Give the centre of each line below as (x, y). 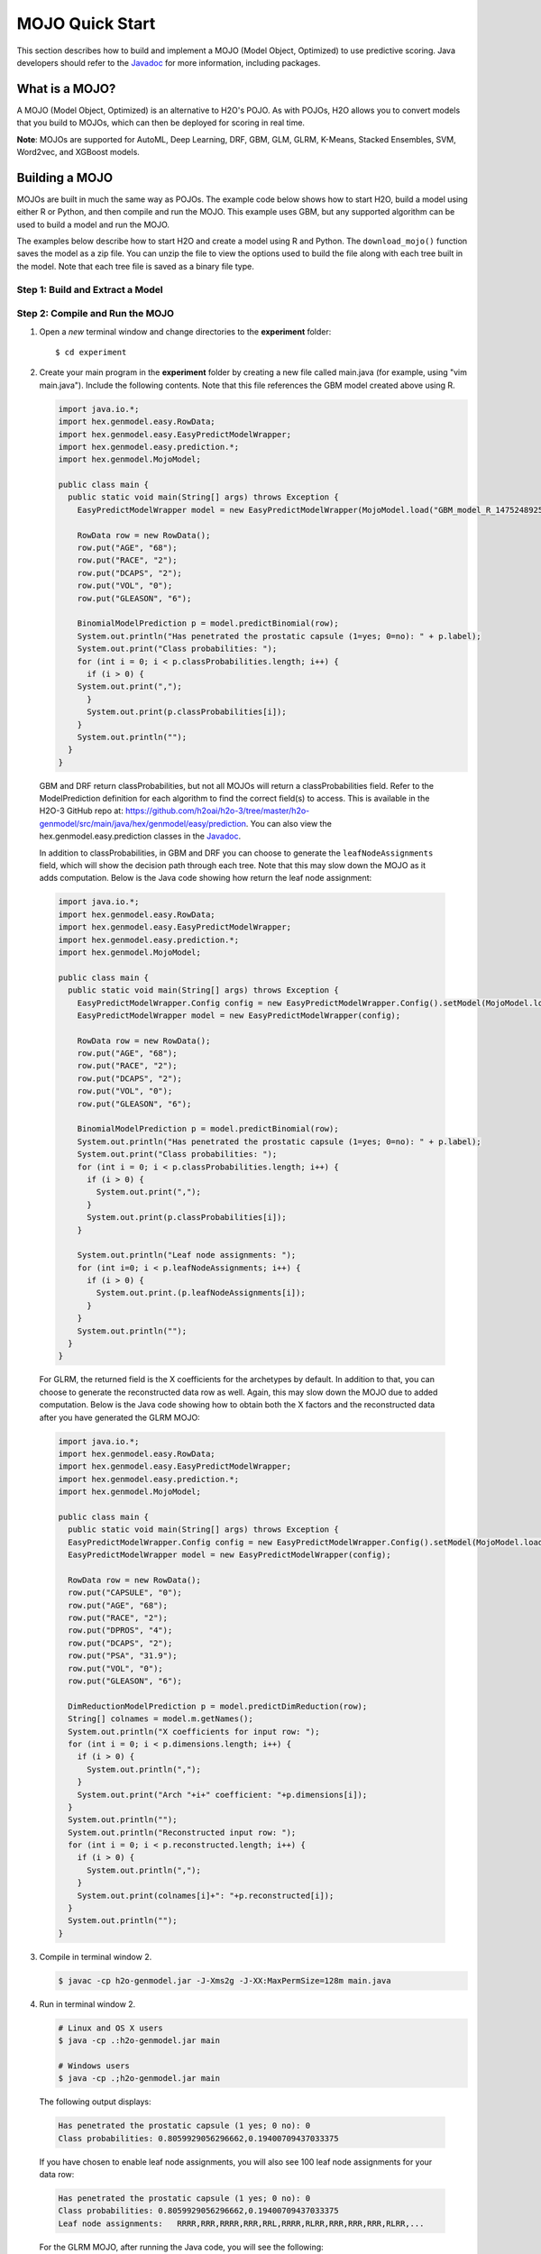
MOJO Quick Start (86, 23)
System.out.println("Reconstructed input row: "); (182, 1832)
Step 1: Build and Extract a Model (90, 289)
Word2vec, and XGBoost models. (78, 152)
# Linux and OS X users (111, 2028)
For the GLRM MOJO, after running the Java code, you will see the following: (181, 2247)
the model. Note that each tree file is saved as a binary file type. (135, 266)
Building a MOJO (64, 177)
